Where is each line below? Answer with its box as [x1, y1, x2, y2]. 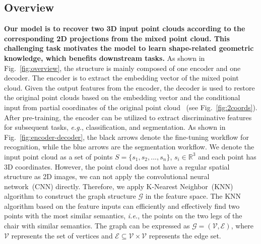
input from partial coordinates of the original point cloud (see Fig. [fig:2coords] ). [4, 102, 257, 112]
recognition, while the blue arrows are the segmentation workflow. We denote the [4, 141, 254, 152]
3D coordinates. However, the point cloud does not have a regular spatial [4, 161, 230, 172]
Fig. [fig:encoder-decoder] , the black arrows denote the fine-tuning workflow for [4, 131, 249, 142]
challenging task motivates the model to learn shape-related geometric [4, 43, 254, 53]
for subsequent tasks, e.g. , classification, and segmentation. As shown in [4, 122, 226, 132]
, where [231, 220, 254, 231]
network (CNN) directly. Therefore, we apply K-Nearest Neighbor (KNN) [4, 181, 233, 191]
